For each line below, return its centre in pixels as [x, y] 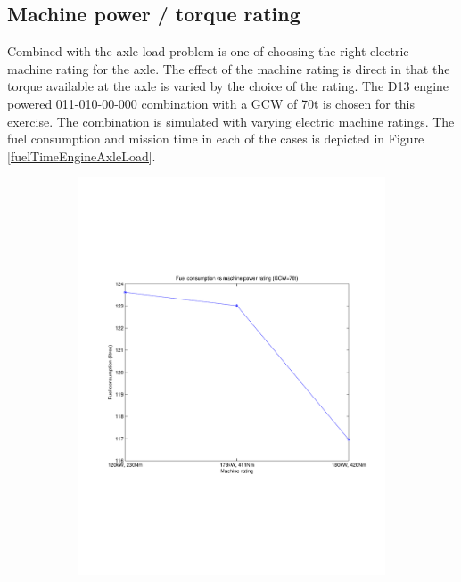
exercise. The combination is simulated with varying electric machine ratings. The [231, 121]
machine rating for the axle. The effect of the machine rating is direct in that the [229, 68]
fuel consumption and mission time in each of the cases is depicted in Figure [216, 139]
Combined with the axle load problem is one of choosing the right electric [208, 51]
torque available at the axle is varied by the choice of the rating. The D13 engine [228, 86]
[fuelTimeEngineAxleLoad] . [82, 156]
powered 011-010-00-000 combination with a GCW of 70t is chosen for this [211, 103]
